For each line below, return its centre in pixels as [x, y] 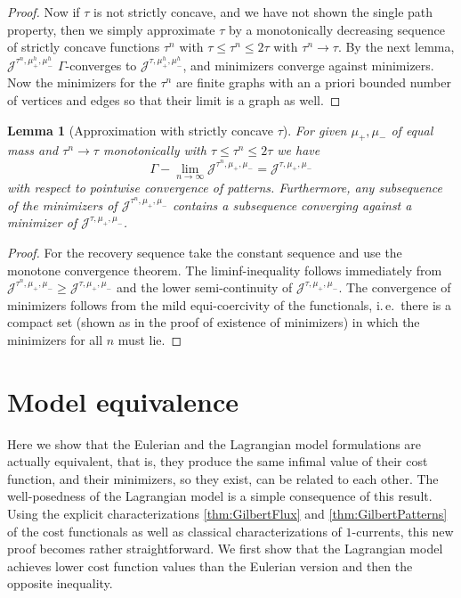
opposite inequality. [60, 583]
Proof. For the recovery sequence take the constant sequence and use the [205, 252]
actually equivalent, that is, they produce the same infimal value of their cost [218, 461]
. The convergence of [395, 287]
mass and [33, 150]
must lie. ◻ [150, 339]
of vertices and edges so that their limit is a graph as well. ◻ [174, 99]
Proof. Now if [44, 12]
